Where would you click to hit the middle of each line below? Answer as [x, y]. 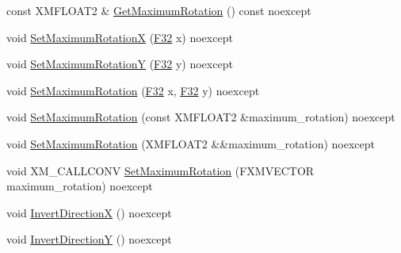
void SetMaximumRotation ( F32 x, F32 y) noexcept [133, 90]
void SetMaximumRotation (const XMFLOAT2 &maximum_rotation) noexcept [201, 117]
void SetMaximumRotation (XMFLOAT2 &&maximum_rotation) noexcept [191, 143]
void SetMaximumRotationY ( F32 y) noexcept [120, 64]
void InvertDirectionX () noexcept [89, 212]
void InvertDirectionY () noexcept [89, 239]
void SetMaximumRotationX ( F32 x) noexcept [120, 37]
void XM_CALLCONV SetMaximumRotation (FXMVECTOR [160, 170]
